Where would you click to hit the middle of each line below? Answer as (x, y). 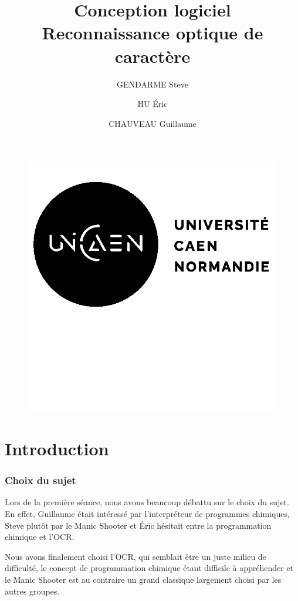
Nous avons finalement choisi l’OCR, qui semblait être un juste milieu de (136, 556)
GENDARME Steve (153, 84)
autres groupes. (32, 591)
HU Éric (153, 104)
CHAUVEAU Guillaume (153, 123)
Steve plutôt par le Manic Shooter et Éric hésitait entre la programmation (138, 525)
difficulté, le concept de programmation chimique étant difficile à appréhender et (149, 568)
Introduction (57, 449)
